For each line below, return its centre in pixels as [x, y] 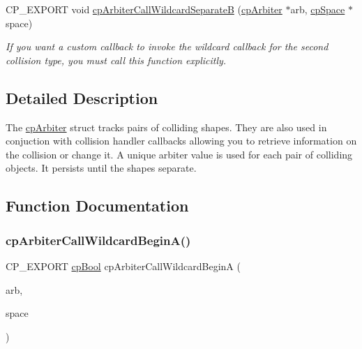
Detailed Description [82, 97]
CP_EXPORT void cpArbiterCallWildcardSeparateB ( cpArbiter [144, 9]
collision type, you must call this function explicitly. [116, 60]
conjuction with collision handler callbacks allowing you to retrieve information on [181, 141]
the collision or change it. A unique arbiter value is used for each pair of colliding [179, 154]
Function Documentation [97, 206]
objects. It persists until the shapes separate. [101, 168]
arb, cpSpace [318, 9]
